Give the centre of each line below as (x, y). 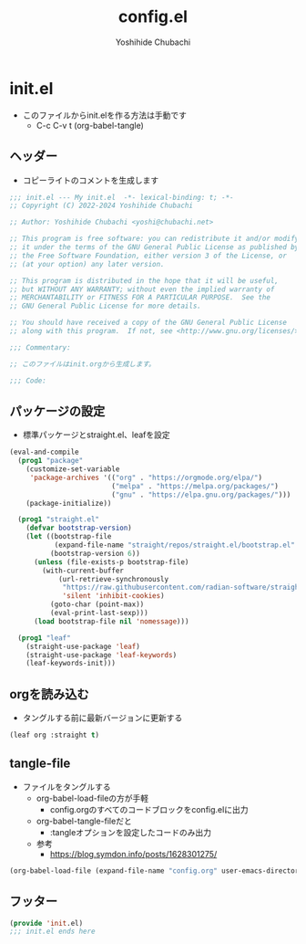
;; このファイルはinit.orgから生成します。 (82, 364)
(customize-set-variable (73, 469)
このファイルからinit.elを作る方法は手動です (105, 115)
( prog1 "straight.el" (59, 519)
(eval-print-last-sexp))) (99, 614)
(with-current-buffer (83, 571)
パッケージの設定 (57, 411)
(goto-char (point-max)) (97, 604)
